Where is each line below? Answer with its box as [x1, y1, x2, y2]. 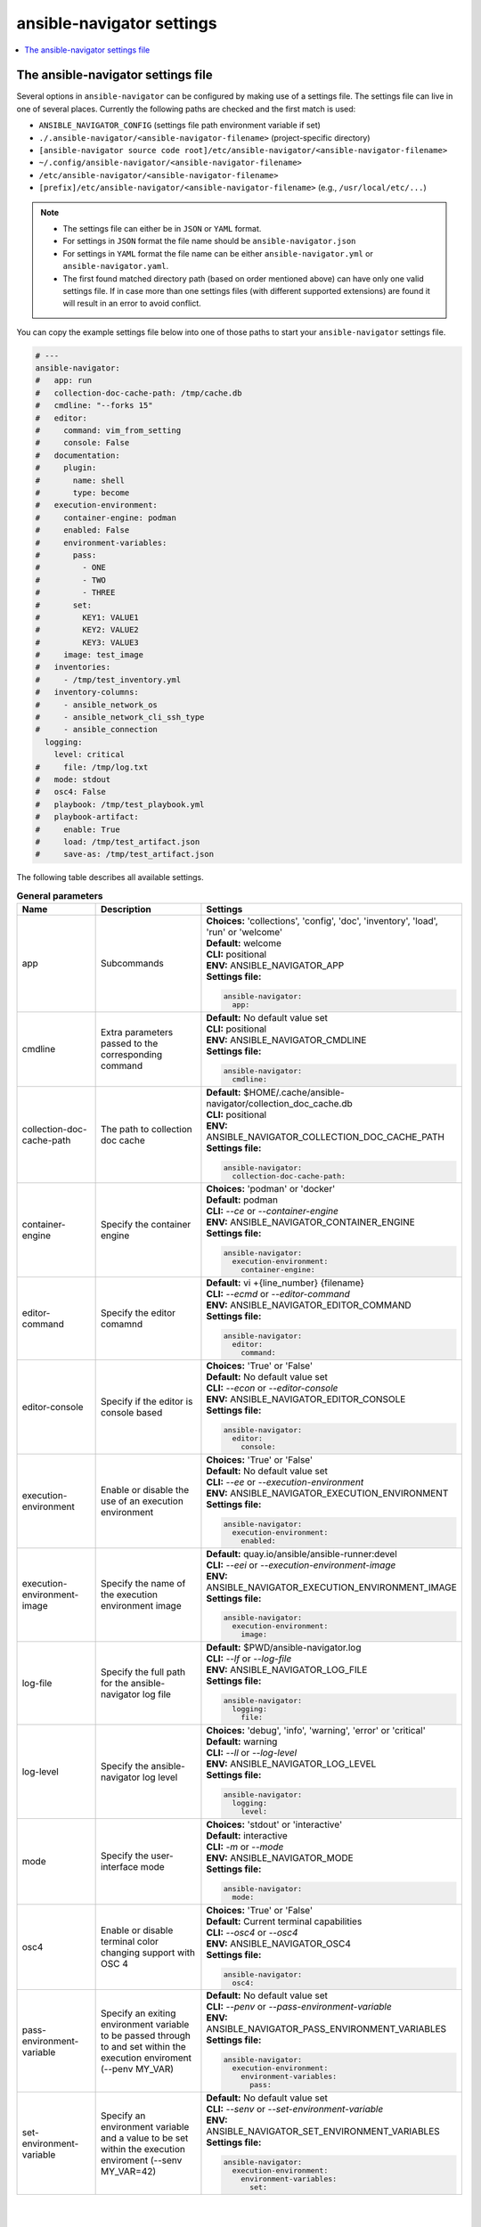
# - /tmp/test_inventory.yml [35, 674, 182, 685]
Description [100, 903, 151, 916]
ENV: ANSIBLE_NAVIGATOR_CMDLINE [206, 1033, 367, 1046]
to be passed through [100, 2029, 192, 2042]
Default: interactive [206, 1829, 289, 1841]
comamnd [100, 1318, 143, 1331]
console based [100, 1406, 163, 1418]
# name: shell [35, 475, 125, 485]
